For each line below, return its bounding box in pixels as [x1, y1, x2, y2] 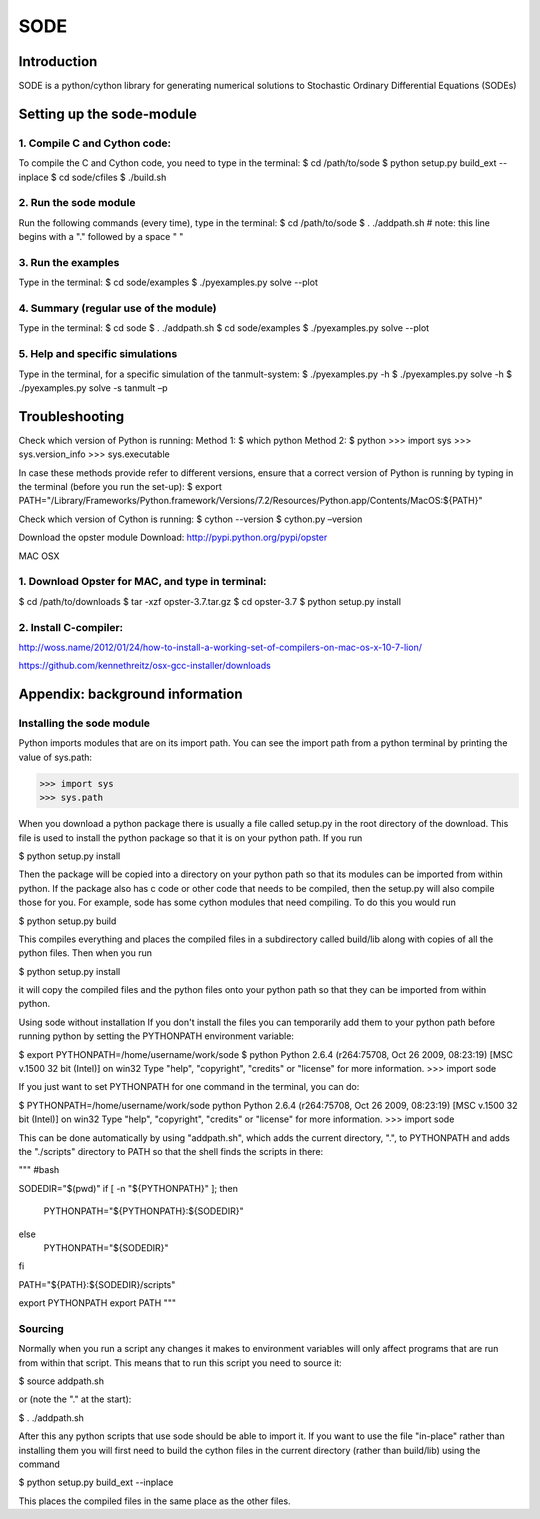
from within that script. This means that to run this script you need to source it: [18, 1356, 342, 1369]
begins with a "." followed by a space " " [18, 231, 184, 243]
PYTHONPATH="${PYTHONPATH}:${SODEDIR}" [43, 1205, 244, 1217]
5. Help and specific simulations [18, 347, 178, 361]
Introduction [18, 53, 98, 70]
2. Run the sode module [18, 196, 136, 210]
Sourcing [18, 1321, 64, 1335]
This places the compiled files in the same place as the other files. [18, 1495, 291, 1507]
